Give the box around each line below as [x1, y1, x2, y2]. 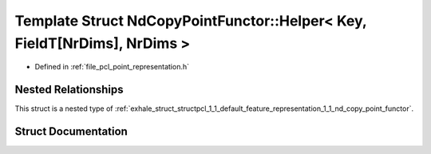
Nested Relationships [14, 83, 124, 97]
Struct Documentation [14, 124, 128, 139]
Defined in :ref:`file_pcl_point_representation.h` [34, 62, 189, 72]
